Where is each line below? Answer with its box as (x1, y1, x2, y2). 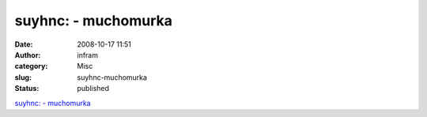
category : (14, 62, 48, 71)
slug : (14, 72, 32, 82)
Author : (14, 50, 41, 59)
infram (77, 50, 99, 59)
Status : (14, 84, 40, 93)
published (77, 84, 110, 93)
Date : (14, 40, 33, 49)
